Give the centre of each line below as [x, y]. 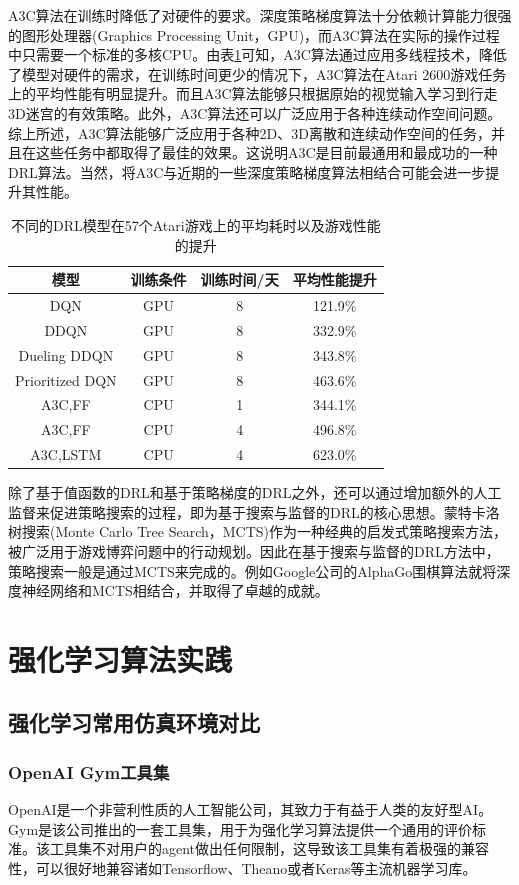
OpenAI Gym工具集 [89, 771]
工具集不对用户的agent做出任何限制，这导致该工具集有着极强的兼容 [269, 848]
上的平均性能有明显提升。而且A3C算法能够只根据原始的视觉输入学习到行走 [253, 93]
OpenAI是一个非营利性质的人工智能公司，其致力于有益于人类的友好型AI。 [250, 809]
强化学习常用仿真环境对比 [134, 722]
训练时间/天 [239, 279]
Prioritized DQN [66, 379]
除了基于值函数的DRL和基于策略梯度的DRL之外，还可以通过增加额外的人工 [255, 492]
